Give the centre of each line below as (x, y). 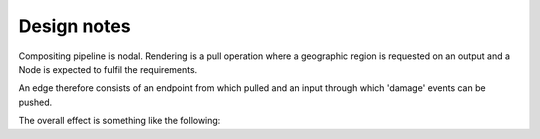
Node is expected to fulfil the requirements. (108, 69)
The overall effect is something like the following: (119, 121)
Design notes (74, 26)
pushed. (35, 102)
